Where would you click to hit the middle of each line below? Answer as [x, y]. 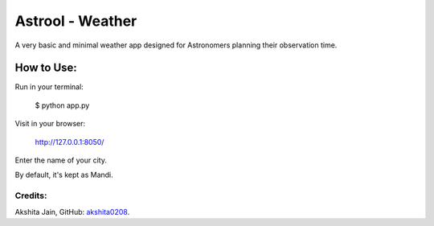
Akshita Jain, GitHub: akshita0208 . [72, 212]
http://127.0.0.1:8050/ [70, 142]
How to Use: [46, 68]
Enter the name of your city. [61, 160]
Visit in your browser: [50, 124]
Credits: [31, 195]
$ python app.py [62, 105]
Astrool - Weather [76, 21]
